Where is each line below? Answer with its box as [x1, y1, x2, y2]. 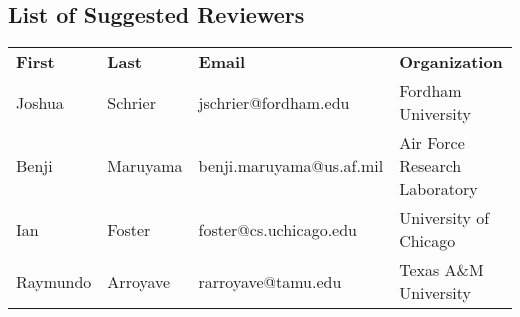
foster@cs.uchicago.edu [198, 217, 357, 241]
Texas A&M [399, 258, 484, 282]
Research [399, 154, 462, 178]
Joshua [16, 90, 64, 114]
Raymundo [16, 269, 92, 293]
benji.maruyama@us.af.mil [198, 154, 384, 178]
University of [399, 206, 490, 230]
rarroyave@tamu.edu [198, 269, 342, 293]
